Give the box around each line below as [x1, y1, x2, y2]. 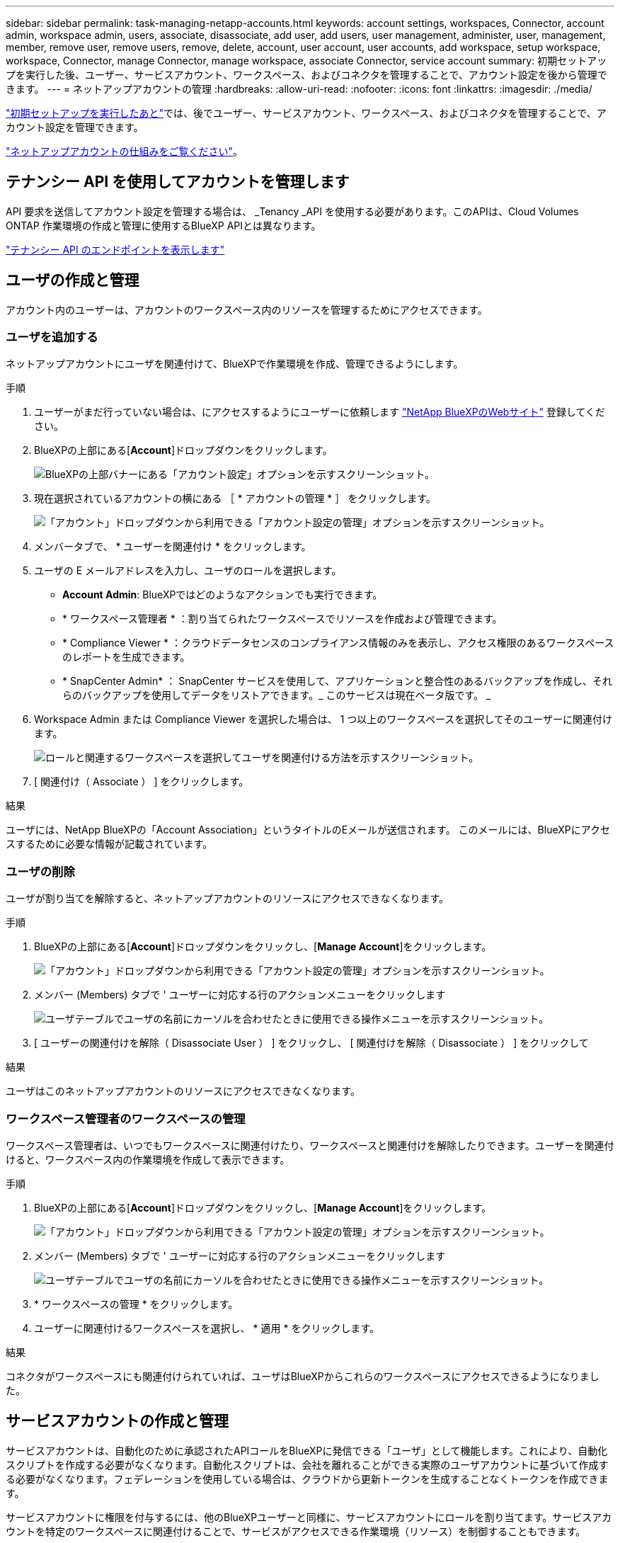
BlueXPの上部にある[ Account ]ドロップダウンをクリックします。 [34, 444, 333, 457]
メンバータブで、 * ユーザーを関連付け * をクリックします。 [34, 540, 311, 553]
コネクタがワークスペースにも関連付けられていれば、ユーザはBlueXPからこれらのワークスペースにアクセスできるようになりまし [6, 1370, 599, 1382]
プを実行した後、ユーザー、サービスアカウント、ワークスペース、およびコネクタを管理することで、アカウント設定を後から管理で [6, 69, 607, 81]
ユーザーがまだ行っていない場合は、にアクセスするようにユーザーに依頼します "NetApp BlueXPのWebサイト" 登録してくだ [34, 406, 606, 419]
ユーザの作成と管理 [6, 271, 139, 290]
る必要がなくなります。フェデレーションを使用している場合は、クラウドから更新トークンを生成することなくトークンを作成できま [6, 1472, 609, 1485]
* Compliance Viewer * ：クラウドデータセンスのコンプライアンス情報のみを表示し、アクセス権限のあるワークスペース [62, 637, 614, 649]
